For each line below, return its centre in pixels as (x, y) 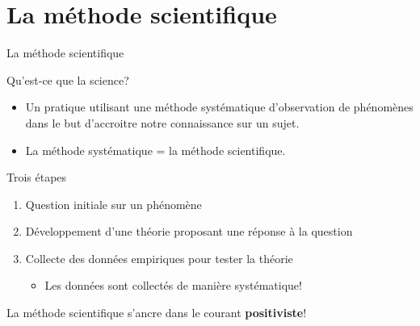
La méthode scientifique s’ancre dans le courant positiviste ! (157, 313)
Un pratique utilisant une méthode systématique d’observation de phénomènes (219, 107)
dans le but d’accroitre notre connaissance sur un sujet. (162, 122)
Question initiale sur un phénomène (113, 204)
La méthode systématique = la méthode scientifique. (155, 150)
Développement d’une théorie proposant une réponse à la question (189, 231)
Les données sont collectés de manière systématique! (173, 285)
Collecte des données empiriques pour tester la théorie (159, 258)
